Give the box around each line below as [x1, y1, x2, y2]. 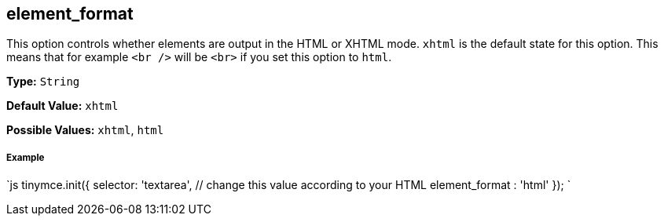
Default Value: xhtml [6, 99, 119, 113]
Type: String [6, 75, 80, 89]
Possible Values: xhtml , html [6, 123, 164, 137]
